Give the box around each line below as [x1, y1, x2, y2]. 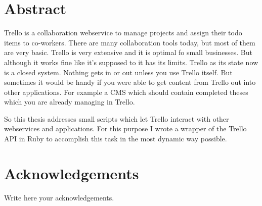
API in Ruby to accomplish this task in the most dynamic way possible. [4, 133, 227, 144]
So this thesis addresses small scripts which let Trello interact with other [4, 113, 229, 124]
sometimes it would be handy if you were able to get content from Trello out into [4, 77, 256, 87]
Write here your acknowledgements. [4, 192, 114, 202]
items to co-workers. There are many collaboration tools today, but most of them [4, 37, 255, 47]
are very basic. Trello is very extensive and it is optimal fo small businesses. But [4, 47, 252, 58]
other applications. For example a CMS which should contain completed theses [4, 86, 248, 97]
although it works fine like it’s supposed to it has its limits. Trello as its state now [4, 57, 258, 67]
